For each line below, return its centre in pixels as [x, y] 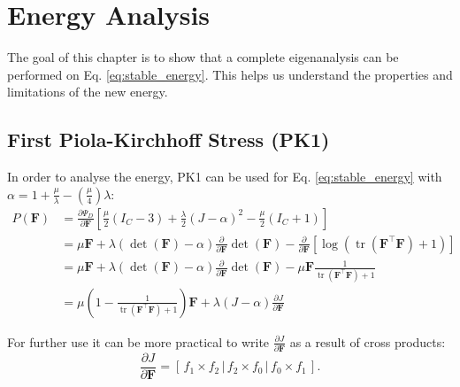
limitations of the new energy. [88, 92]
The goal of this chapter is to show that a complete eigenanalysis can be [203, 57]
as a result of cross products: [368, 341]
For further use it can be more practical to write [138, 341]
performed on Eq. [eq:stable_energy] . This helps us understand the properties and [230, 74]
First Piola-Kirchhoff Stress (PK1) [169, 139]
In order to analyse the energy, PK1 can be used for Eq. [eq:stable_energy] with [225, 177]
